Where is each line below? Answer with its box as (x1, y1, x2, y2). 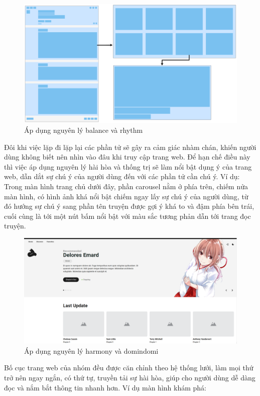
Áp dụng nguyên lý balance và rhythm (24, 125, 143, 135)
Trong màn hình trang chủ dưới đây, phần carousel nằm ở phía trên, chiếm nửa (4, 181, 248, 191)
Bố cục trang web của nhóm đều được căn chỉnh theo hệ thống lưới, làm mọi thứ (4, 362, 253, 373)
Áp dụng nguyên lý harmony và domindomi (24, 345, 159, 356)
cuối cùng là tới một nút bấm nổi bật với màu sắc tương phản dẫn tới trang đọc (4, 210, 251, 221)
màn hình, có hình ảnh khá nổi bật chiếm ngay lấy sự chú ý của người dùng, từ (4, 191, 248, 201)
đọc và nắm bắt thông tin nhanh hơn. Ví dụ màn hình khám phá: (4, 382, 206, 392)
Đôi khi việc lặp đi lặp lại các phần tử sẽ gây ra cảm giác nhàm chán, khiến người (4, 141, 256, 152)
